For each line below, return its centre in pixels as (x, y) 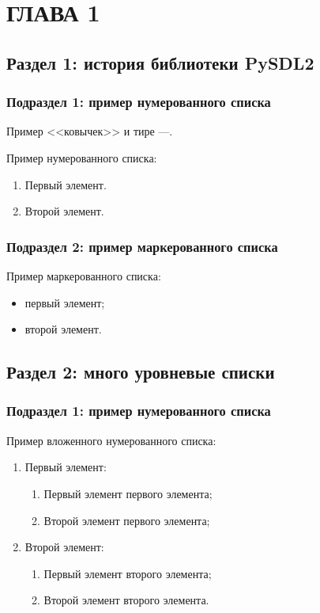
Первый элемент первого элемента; (128, 493)
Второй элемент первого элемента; (127, 520)
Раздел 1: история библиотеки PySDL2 (160, 62)
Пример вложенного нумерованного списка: (111, 440)
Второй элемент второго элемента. (126, 600)
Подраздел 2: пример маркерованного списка (142, 246)
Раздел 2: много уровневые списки (141, 372)
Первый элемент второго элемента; (128, 573)
